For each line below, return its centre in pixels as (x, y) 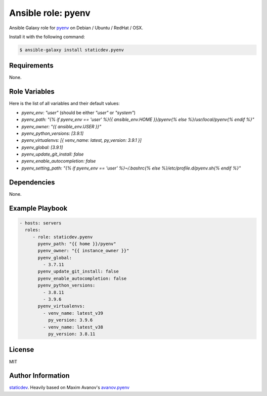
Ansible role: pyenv (50, 13)
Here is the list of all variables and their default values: (65, 104)
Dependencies (32, 182)
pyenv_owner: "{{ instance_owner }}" (84, 251)
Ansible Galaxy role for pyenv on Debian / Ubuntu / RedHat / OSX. (76, 28)
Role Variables (32, 92)
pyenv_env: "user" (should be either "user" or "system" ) (79, 113)
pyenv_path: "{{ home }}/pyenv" (77, 244)
